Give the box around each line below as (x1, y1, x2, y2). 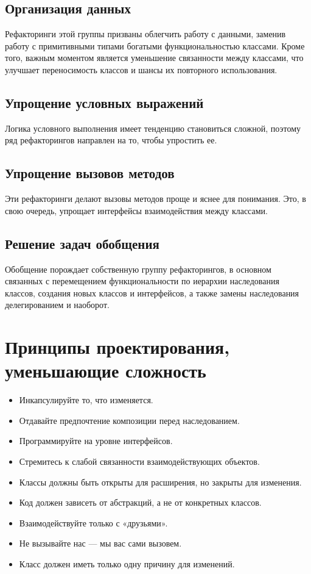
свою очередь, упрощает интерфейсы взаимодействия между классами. (5, 204, 268, 217)
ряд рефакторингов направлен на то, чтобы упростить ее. (5, 134, 217, 146)
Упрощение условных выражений (5, 93, 204, 112)
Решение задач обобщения (5, 234, 159, 253)
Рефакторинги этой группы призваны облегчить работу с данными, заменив (5, 27, 286, 40)
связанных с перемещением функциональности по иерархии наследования (5, 274, 279, 287)
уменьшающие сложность (5, 358, 206, 383)
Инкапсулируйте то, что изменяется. (19, 393, 153, 406)
